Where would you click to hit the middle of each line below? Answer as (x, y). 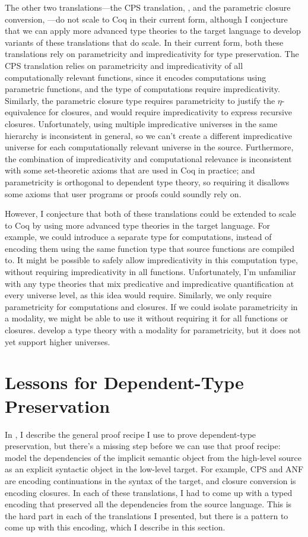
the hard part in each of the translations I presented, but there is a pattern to (147, 515)
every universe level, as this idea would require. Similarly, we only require (138, 295)
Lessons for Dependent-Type (124, 382)
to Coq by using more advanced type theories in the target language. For (137, 225)
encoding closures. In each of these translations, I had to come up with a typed (149, 492)
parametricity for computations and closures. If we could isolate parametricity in (151, 306)
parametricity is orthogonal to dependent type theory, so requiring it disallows (147, 181)
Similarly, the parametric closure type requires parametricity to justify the (140, 100)
